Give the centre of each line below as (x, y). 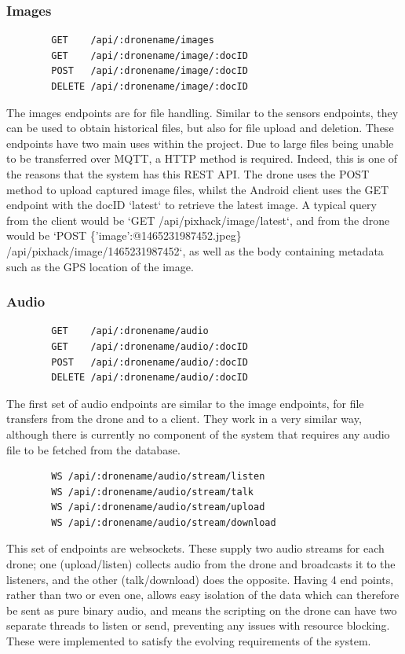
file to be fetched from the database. (93, 449)
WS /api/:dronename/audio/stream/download (164, 522)
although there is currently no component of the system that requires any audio (198, 434)
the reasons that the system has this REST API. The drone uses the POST (188, 173)
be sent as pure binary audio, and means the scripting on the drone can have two (202, 610)
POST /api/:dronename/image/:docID (150, 71)
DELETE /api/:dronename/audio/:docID (150, 378)
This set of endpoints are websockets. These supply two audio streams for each (195, 548)
